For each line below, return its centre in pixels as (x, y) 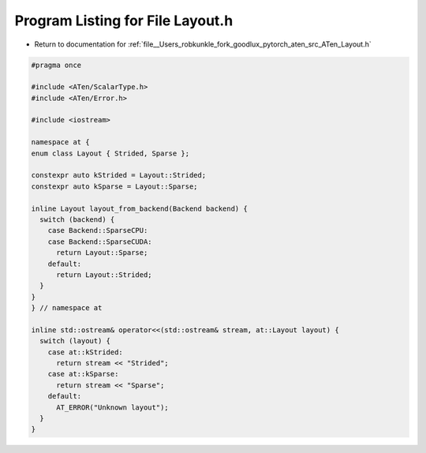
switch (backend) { (77, 220)
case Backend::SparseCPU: (98, 230)
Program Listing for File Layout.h (124, 21)
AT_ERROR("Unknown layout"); (112, 407)
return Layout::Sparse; (102, 253)
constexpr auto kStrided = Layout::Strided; (119, 175)
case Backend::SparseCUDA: (100, 241)
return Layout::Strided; (105, 275)
